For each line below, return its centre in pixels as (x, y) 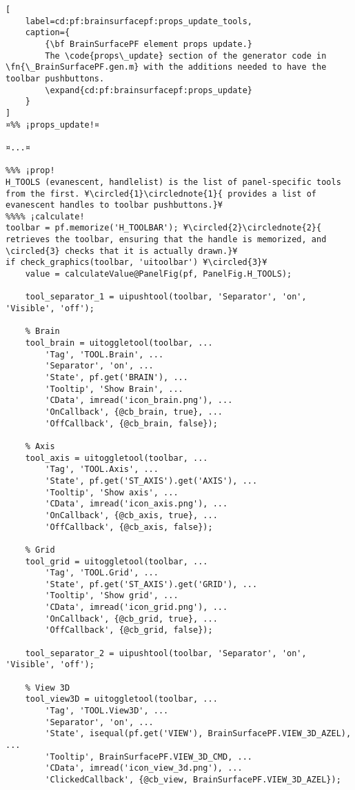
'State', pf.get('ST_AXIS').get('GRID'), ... (151, 584)
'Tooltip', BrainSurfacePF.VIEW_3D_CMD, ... (149, 757)
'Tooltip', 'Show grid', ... (112, 596)
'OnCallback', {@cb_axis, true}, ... (131, 515)
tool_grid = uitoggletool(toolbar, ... (116, 561)
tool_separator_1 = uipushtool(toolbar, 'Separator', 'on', (166, 297)
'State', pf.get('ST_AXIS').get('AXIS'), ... (151, 481)
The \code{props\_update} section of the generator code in (186, 56)
